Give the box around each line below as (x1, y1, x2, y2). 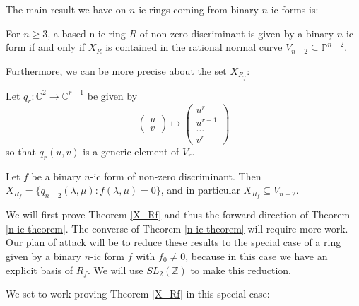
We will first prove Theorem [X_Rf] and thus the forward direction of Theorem (6, 207, 351, 222)
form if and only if (6, 40, 86, 54)
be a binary (31, 168, 81, 183)
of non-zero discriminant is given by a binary (139, 25, 334, 40)
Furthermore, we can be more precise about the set (6, 63, 227, 78)
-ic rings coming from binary (135, 2, 259, 16)
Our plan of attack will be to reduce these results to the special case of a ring (6, 235, 341, 249)
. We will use (87, 262, 143, 277)
